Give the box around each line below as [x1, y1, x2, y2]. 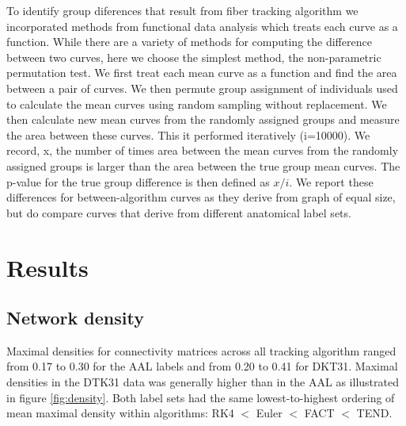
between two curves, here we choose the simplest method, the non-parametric [6, 48, 381, 65]
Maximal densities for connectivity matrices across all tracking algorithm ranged [6, 342, 397, 359]
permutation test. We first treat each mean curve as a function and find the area [6, 64, 397, 81]
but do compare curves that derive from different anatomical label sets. [6, 204, 351, 221]
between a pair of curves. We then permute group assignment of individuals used [6, 79, 398, 96]
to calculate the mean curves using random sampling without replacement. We [6, 95, 387, 112]
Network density [6, 305, 144, 330]
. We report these [289, 173, 374, 190]
